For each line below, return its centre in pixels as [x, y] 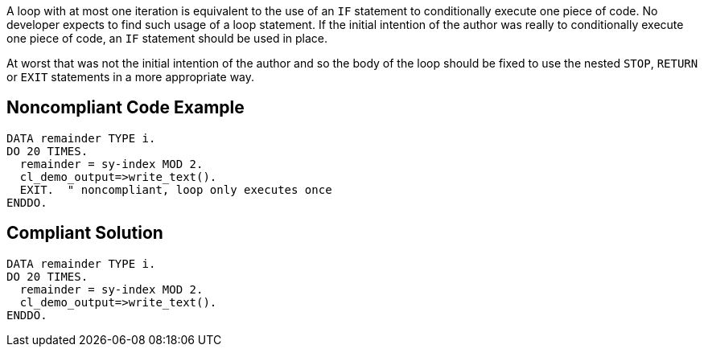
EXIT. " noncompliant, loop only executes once [176, 189]
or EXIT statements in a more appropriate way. [131, 77]
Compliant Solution [85, 233]
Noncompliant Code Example [126, 108]
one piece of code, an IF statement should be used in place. [167, 38]
